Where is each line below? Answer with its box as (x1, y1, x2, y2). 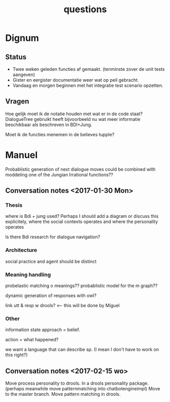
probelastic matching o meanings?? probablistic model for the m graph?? (5, 283, 158, 289)
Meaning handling (5, 271, 51, 278)
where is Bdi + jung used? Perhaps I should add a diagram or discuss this (5, 213, 159, 219)
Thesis (5, 202, 23, 209)
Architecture (5, 246, 38, 254)
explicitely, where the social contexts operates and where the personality (5, 218, 158, 225)
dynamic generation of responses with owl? (5, 292, 97, 299)
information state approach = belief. (5, 326, 80, 333)
